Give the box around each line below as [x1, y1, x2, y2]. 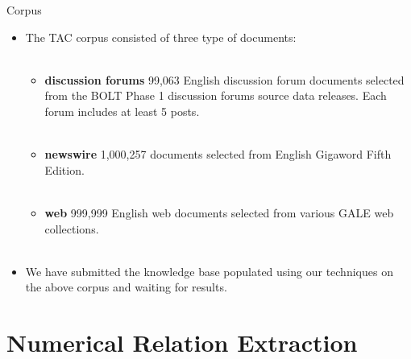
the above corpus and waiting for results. [25, 279, 227, 295]
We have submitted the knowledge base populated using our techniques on [25, 262, 393, 279]
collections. [44, 220, 99, 237]
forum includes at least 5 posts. [44, 102, 200, 119]
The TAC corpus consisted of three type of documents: [25, 28, 297, 45]
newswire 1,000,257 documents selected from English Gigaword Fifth [44, 146, 392, 163]
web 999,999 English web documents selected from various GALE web [44, 204, 394, 221]
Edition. [44, 161, 85, 178]
